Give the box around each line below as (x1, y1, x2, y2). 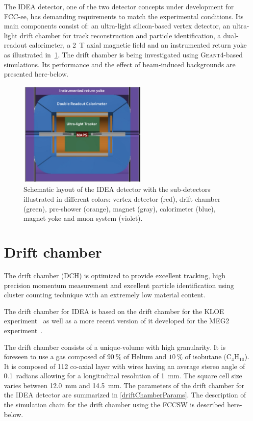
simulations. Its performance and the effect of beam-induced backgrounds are (4, 59, 236, 69)
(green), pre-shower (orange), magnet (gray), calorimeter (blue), (24, 203, 216, 213)
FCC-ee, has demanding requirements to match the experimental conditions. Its (4, 11, 244, 21)
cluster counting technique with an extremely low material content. (4, 289, 205, 300)
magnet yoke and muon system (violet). (24, 213, 143, 223)
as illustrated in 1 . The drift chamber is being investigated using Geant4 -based (4, 49, 243, 59)
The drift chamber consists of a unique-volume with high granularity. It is (4, 342, 226, 352)
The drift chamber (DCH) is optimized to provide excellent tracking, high (4, 270, 226, 280)
